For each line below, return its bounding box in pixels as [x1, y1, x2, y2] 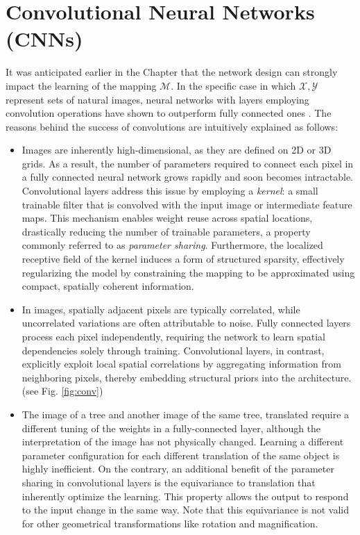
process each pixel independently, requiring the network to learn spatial [22, 329, 325, 343]
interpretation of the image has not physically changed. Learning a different [22, 434, 344, 449]
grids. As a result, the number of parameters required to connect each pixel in [22, 156, 354, 170]
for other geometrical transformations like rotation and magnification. [22, 516, 318, 530]
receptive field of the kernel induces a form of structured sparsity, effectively [22, 252, 345, 266]
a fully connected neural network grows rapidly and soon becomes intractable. [22, 170, 354, 184]
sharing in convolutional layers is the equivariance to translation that [22, 475, 316, 489]
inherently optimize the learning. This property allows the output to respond [22, 488, 349, 503]
